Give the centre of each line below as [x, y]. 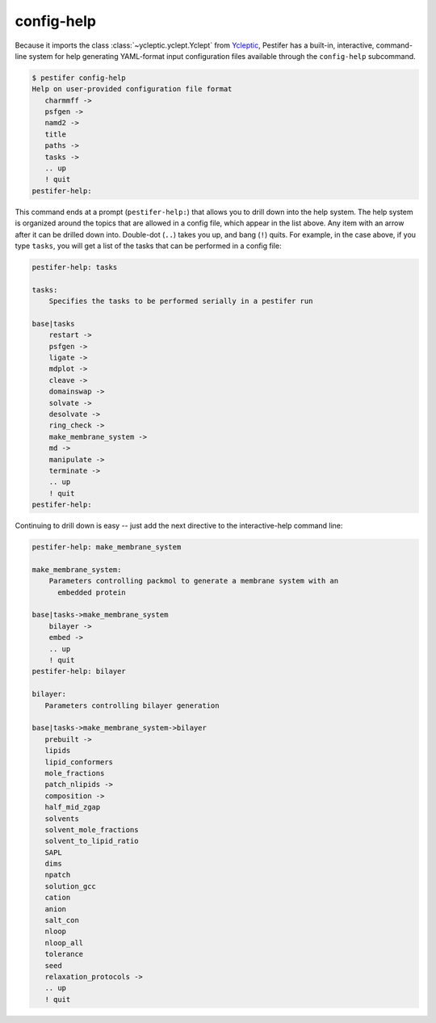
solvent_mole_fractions [92, 829]
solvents [62, 819]
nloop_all [64, 943]
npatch [58, 875]
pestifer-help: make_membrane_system [107, 547]
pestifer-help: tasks [75, 267]
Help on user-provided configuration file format [132, 89]
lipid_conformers [79, 762]
